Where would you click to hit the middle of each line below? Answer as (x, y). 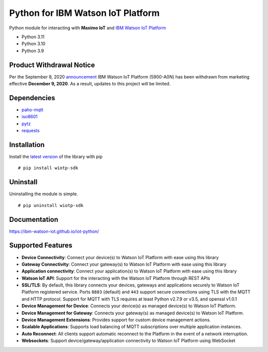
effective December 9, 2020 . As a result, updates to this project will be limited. (90, 84)
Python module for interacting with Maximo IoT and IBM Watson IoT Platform (88, 28)
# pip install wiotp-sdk (48, 168)
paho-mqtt (33, 110)
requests (31, 131)
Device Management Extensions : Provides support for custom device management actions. (116, 320)
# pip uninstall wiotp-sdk (51, 205)
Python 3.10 (33, 44)
